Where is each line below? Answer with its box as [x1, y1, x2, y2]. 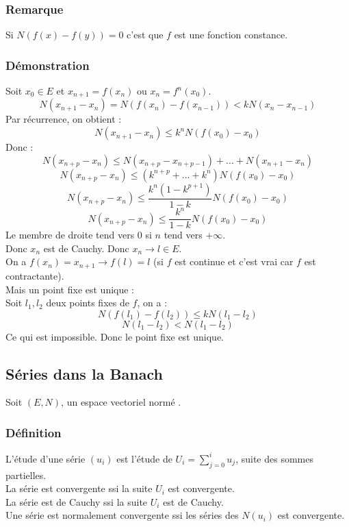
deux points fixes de [46, 295, 129, 310]
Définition [5, 424, 62, 441]
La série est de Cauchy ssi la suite [5, 494, 148, 508]
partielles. [5, 467, 47, 482]
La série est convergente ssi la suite [5, 481, 153, 495]
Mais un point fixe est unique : [5, 282, 135, 296]
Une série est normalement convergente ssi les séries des [5, 508, 239, 522]
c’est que [127, 27, 164, 42]
